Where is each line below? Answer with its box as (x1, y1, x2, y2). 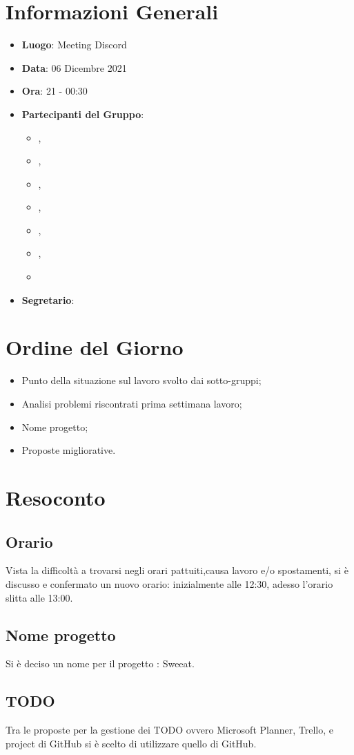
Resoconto (6, 483, 106, 511)
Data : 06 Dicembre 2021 (21, 60, 127, 75)
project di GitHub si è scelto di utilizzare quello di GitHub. (6, 736, 257, 750)
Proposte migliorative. (21, 443, 116, 457)
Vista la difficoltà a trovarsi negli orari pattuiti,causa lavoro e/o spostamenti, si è (6, 563, 348, 577)
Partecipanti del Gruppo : (21, 106, 144, 121)
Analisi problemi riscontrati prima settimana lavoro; (21, 396, 242, 410)
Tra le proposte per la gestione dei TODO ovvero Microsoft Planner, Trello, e (6, 723, 333, 737)
